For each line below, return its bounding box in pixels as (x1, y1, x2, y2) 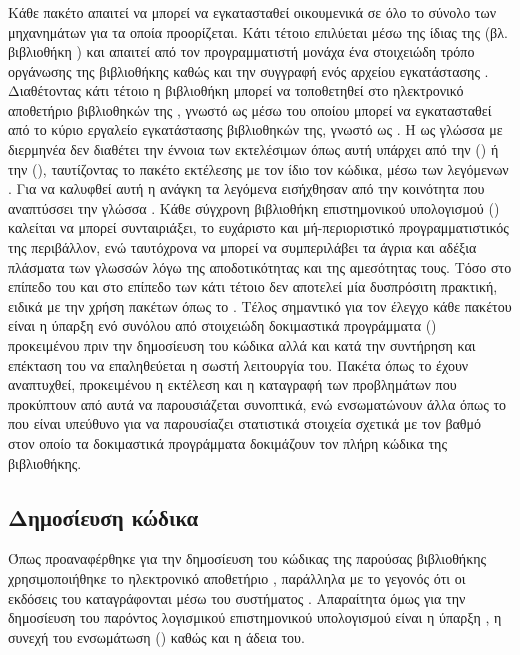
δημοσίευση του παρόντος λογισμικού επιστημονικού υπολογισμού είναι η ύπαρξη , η (8, 607, 502, 628)
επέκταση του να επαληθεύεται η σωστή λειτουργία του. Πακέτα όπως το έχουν (8, 354, 469, 375)
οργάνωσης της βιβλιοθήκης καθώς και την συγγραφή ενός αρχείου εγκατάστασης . (8, 60, 489, 81)
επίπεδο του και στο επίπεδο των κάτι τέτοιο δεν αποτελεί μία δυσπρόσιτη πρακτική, (8, 276, 498, 297)
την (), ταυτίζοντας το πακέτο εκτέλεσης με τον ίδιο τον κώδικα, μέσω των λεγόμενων (8, 158, 509, 179)
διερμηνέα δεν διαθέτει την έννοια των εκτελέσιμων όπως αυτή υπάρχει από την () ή (8, 139, 499, 160)
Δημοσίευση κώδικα (8, 501, 199, 532)
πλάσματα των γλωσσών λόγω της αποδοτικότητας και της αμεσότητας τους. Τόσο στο (8, 256, 512, 277)
